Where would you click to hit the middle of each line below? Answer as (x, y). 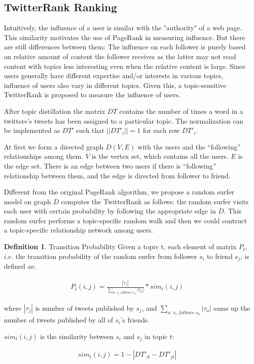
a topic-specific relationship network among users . (79, 230)
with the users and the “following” (189, 146)
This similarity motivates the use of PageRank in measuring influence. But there (125, 37)
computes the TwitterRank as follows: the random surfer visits (155, 201)
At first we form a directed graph (54, 146)
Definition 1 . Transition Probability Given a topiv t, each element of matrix (120, 246)
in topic (156, 336)
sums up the (232, 308)
